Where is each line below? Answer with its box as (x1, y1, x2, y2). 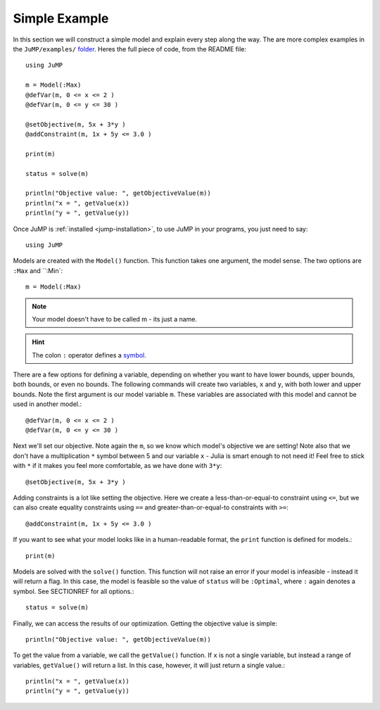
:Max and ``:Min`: (13, 266, 63, 274)
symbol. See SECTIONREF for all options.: (13, 587, 134, 595)
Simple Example (13, 11, 109, 26)
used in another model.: (13, 400, 82, 408)
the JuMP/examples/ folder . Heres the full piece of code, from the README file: (13, 44, 246, 53)
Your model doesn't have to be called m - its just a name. (32, 315, 197, 323)
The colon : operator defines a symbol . (32, 350, 147, 359)
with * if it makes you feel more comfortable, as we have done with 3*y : (13, 462, 222, 470)
